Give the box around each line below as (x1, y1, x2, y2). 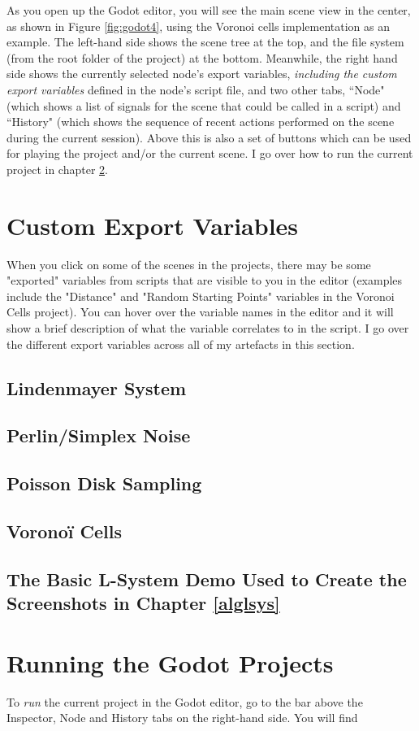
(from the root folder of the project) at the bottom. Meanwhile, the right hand (6, 49, 398, 66)
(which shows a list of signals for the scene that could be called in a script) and (6, 97, 401, 114)
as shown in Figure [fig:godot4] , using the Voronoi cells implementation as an (6, 17, 391, 34)
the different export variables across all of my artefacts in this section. (6, 335, 355, 352)
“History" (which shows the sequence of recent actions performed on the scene (6, 113, 395, 130)
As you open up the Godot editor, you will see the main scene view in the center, (6, 2, 411, 18)
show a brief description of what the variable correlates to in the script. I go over (6, 320, 409, 337)
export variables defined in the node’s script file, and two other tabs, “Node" (6, 80, 385, 98)
